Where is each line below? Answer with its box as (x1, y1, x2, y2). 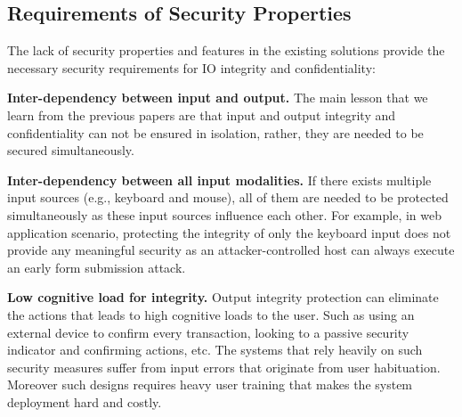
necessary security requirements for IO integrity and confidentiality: (7, 58, 376, 77)
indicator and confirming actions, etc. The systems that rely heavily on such (7, 340, 423, 359)
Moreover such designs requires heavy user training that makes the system (7, 375, 413, 394)
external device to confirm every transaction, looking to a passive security (7, 323, 409, 341)
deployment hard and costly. (7, 392, 162, 411)
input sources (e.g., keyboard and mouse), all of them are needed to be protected (7, 188, 449, 207)
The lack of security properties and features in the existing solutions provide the (7, 41, 445, 60)
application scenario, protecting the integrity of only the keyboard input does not (7, 223, 451, 241)
